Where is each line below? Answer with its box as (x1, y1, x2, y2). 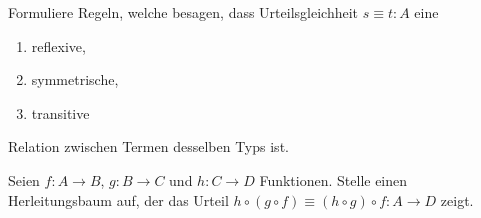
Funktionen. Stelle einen (259, 169, 408, 190)
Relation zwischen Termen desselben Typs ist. (8, 136, 289, 157)
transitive (31, 102, 90, 123)
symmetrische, (31, 69, 119, 90)
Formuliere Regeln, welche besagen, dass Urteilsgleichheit (8, 2, 358, 22)
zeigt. (440, 189, 474, 210)
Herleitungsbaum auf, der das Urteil (8, 189, 229, 210)
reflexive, (31, 35, 86, 56)
